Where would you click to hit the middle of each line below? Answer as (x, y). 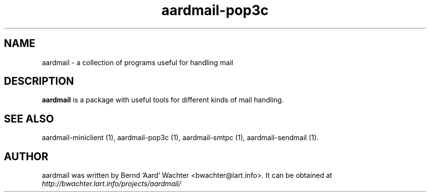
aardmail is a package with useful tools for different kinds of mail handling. (163, 100)
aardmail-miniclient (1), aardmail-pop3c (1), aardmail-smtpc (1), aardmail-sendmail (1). (180, 138)
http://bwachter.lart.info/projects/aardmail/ (111, 184)
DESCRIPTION (39, 81)
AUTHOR (26, 156)
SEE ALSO (29, 119)
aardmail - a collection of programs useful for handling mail (137, 62)
